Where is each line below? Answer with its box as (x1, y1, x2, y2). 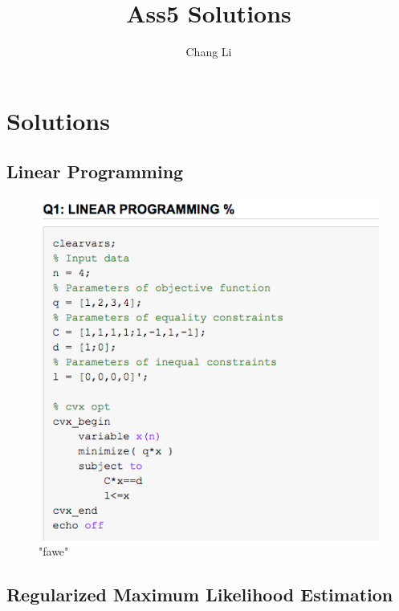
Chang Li (185, 43, 232, 60)
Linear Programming (6, 159, 184, 184)
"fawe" (39, 543, 69, 560)
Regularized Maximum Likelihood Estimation (6, 582, 393, 607)
